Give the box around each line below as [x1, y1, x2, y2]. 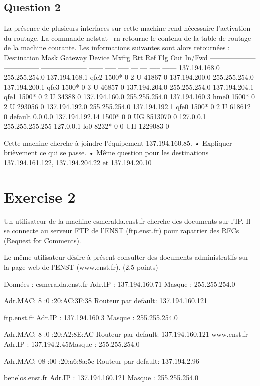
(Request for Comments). [4, 235, 81, 245]
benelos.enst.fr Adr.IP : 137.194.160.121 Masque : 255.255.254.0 [4, 372, 199, 383]
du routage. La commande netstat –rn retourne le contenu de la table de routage [4, 32, 251, 43]
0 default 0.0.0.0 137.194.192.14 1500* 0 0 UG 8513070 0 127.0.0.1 [4, 111, 206, 121]
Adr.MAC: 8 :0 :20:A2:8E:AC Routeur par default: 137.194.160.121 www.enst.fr [4, 329, 248, 339]
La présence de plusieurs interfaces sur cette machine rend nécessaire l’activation [4, 23, 251, 33]
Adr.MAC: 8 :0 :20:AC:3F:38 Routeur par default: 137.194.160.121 [4, 295, 207, 306]
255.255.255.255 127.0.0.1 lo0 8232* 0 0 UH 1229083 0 [4, 121, 169, 131]
